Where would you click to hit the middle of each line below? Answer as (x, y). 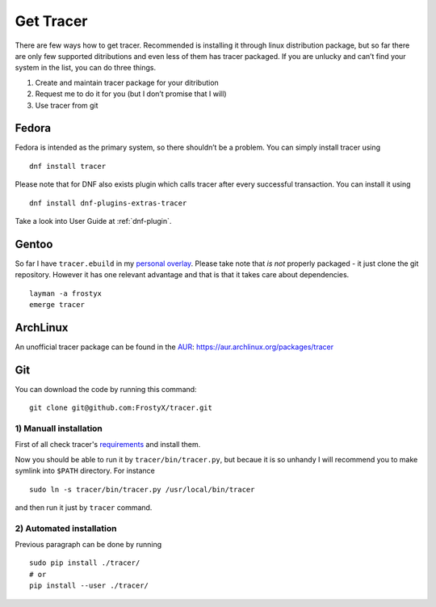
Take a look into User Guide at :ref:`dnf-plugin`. (93, 221)
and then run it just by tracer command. (84, 507)
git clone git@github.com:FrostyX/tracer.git (121, 408)
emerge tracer (57, 305)
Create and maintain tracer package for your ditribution (127, 82)
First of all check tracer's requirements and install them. (108, 445)
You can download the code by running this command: (106, 389)
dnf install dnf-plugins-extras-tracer (108, 203)
